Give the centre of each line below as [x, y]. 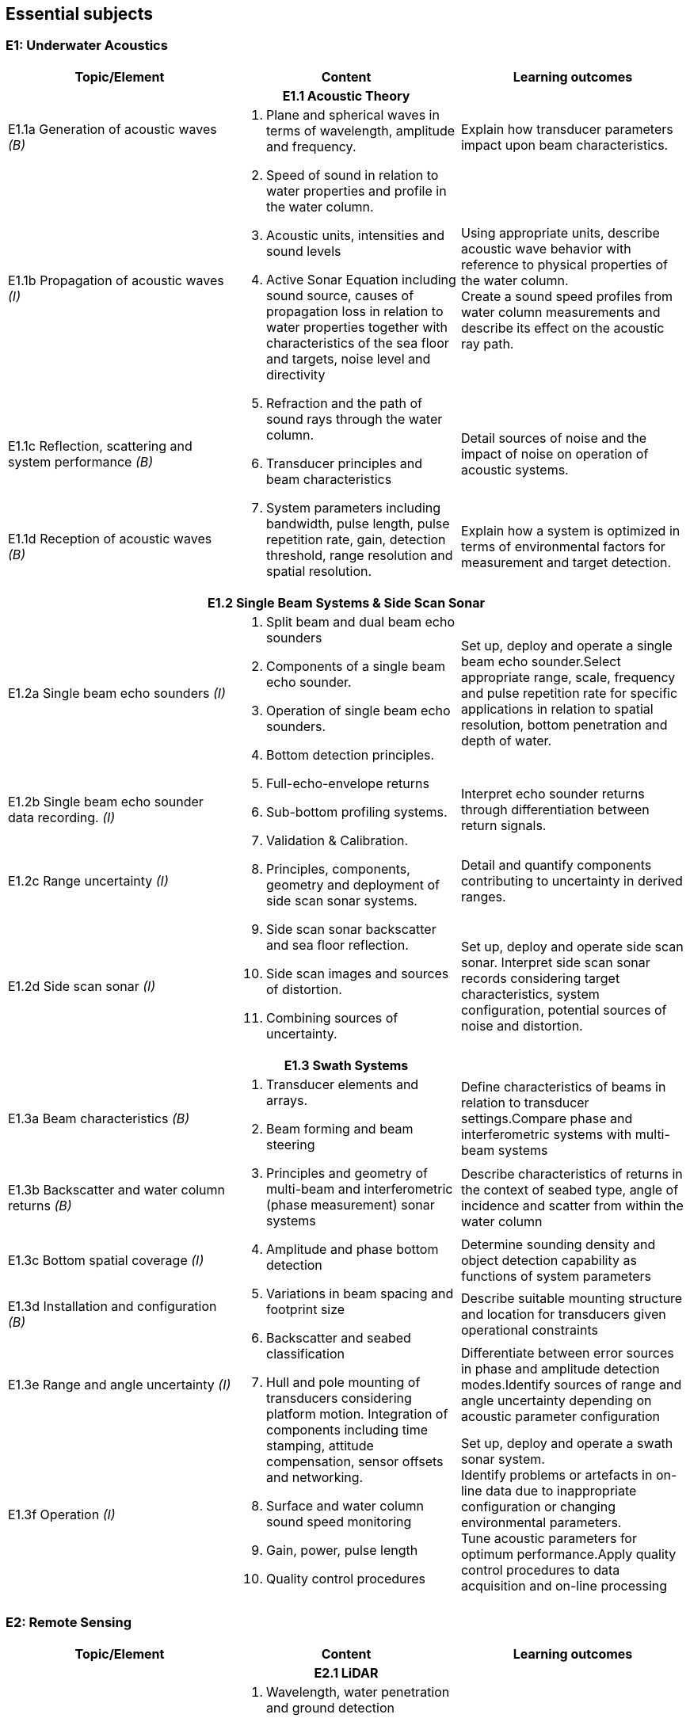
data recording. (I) [62, 817]
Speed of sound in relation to [352, 175]
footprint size [305, 1309]
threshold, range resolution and [359, 555]
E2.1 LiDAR [346, 1672]
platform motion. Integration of [357, 1413]
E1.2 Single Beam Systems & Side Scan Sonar [346, 602]
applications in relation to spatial [557, 709]
